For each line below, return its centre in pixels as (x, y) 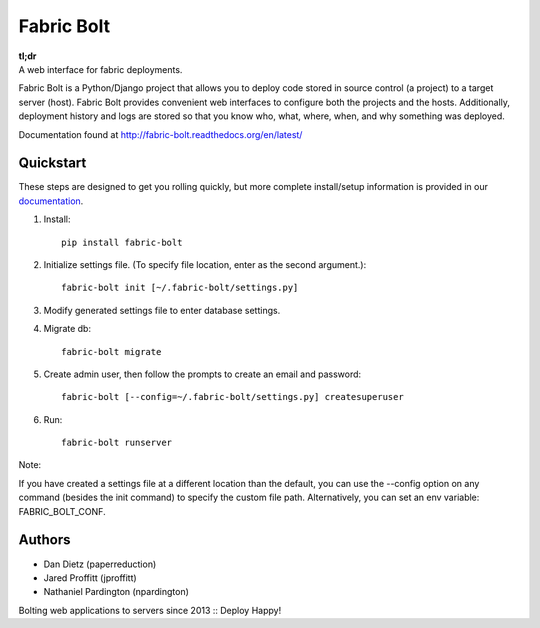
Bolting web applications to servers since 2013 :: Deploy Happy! (150, 610)
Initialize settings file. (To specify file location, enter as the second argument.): (205, 264)
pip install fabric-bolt (122, 242)
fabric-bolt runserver (117, 443)
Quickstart (52, 163)
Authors (44, 540)
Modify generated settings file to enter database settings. (162, 310)
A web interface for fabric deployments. (100, 69)
